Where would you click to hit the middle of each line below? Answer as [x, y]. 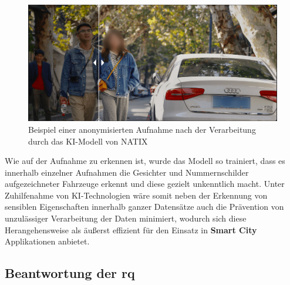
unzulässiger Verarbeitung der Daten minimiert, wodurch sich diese [126, 218]
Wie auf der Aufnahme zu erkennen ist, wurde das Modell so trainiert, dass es [145, 161]
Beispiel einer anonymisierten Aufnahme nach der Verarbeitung [142, 129]
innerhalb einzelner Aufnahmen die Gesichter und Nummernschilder [127, 172]
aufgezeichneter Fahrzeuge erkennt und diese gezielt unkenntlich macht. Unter [145, 184]
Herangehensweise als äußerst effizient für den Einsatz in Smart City [131, 229]
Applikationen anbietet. [47, 241]
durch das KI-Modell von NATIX [88, 141]
